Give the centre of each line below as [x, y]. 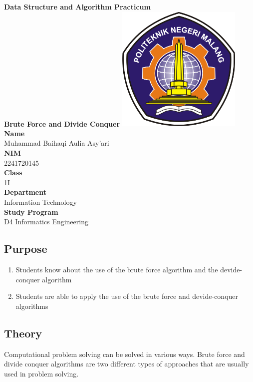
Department [25, 192]
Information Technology [40, 202]
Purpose [26, 249]
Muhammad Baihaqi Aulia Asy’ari [57, 143]
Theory [23, 333]
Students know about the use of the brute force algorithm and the [117, 269]
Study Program [31, 212]
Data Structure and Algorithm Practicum [77, 7]
